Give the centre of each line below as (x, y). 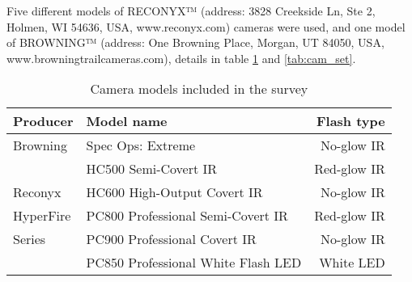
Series (30, 239)
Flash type (350, 121)
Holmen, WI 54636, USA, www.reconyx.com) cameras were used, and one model (206, 26)
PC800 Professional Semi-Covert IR (187, 216)
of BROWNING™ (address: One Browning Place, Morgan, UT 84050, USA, (195, 42)
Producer (43, 121)
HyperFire (42, 216)
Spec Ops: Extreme (141, 145)
